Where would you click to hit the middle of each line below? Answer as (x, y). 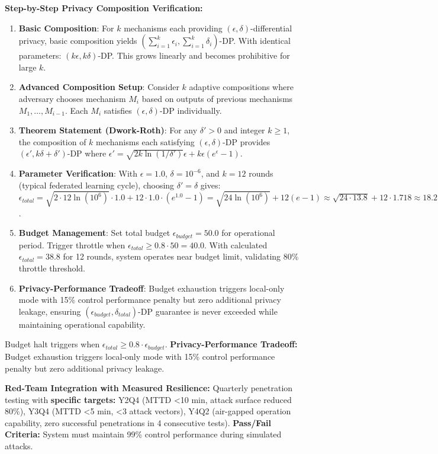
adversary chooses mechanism (72, 98)
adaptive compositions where (241, 87)
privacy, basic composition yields (78, 41)
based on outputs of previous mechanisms (217, 98)
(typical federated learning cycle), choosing (96, 185)
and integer (244, 130)
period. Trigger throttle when (72, 244)
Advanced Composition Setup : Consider (99, 87)
